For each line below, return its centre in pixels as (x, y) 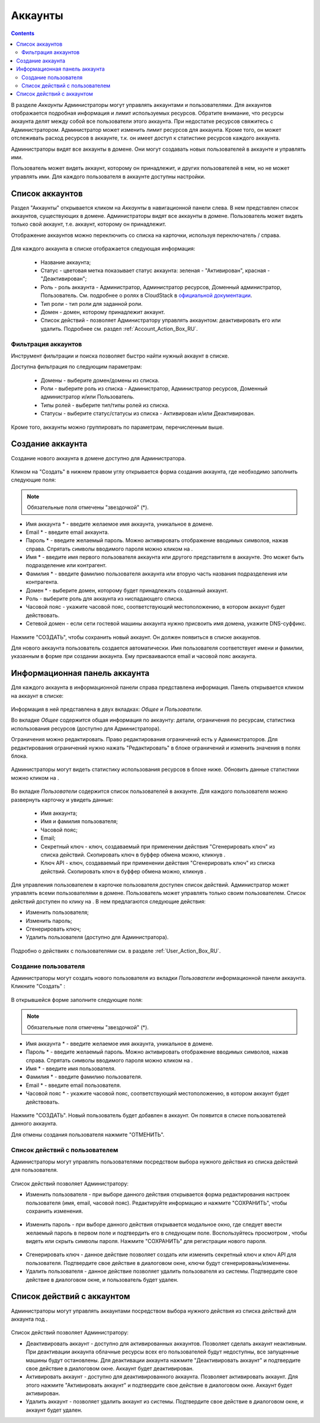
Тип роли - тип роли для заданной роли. (92, 303)
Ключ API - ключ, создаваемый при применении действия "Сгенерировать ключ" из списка (158, 863)
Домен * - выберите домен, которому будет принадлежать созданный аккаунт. (127, 590)
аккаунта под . (29, 1319)
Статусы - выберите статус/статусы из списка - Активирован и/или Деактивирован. (148, 413)
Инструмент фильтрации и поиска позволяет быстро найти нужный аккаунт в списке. (120, 356)
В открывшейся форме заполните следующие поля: (77, 1000)
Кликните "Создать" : (38, 986)
